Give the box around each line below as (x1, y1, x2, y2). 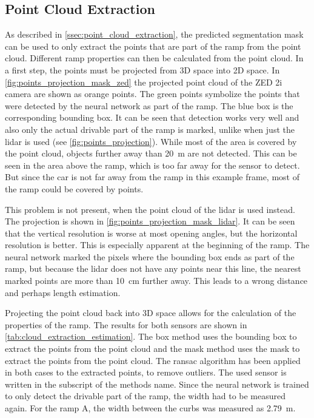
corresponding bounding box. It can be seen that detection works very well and (5, 111, 299, 124)
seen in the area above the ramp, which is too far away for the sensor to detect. (5, 158, 300, 171)
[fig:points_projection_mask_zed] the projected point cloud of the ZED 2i (5, 75, 282, 88)
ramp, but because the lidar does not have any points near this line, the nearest (5, 262, 301, 275)
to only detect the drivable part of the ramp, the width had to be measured (5, 389, 286, 402)
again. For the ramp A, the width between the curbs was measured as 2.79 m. (5, 402, 296, 414)
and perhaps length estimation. (5, 286, 121, 298)
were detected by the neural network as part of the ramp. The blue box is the (5, 99, 293, 112)
